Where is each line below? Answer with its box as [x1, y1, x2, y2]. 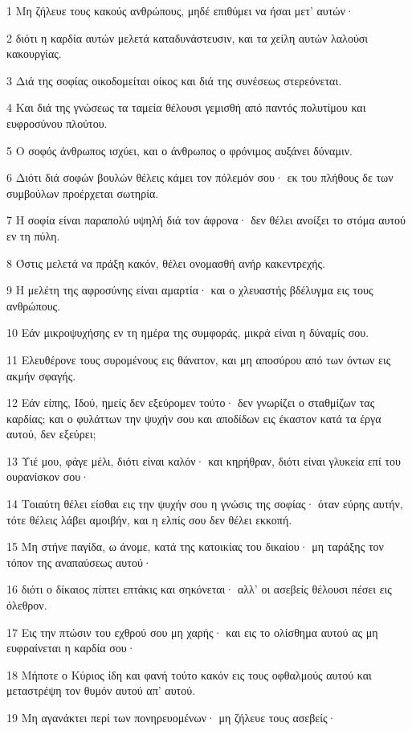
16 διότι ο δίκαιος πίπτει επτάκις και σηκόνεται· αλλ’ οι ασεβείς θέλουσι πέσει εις [6, 581, 392, 598]
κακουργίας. [6, 45, 62, 62]
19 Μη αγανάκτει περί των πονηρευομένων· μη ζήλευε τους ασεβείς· [6, 709, 337, 725]
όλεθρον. [6, 597, 47, 614]
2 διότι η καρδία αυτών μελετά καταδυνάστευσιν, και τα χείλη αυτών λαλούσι [6, 29, 369, 46]
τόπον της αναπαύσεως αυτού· [6, 553, 152, 570]
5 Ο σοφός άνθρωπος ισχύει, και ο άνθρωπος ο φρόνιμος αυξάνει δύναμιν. [6, 142, 353, 158]
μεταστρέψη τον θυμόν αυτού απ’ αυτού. [6, 682, 196, 699]
